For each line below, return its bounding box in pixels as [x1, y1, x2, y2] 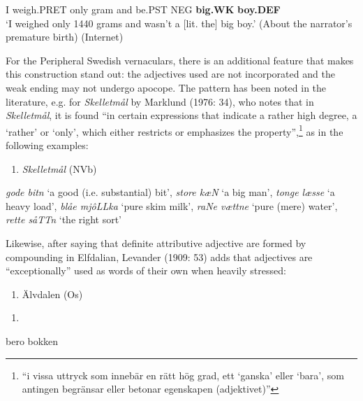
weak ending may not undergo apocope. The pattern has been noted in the [6, 80, 327, 94]
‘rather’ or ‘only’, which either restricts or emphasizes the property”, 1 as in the [6, 122, 343, 139]
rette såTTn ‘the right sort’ [6, 212, 121, 227]
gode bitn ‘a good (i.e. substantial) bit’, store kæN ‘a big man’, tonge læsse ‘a [6, 185, 335, 199]
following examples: [6, 138, 89, 152]
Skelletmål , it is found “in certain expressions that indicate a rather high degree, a [6, 108, 357, 122]
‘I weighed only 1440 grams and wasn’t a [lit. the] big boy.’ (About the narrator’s [6, 15, 353, 30]
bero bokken [6, 333, 59, 348]
